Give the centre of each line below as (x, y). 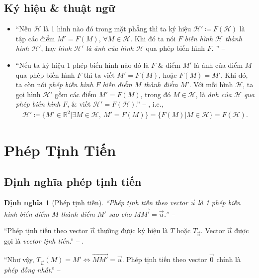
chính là (229, 259)
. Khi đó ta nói (153, 38)
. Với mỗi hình (211, 84)
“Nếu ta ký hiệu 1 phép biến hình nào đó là (82, 65)
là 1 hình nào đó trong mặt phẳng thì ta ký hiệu (117, 29)
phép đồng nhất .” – (32, 269)
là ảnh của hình (110, 48)
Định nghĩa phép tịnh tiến (73, 182)
